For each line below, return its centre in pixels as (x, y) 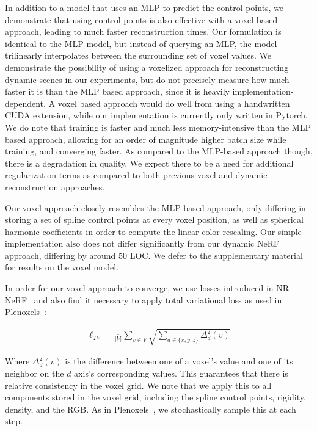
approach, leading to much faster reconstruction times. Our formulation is (143, 31)
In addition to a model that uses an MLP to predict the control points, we (144, 7)
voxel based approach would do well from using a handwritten (174, 103)
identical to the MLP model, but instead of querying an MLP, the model (141, 43)
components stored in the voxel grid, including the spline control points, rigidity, (155, 397)
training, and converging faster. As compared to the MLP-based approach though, (159, 151)
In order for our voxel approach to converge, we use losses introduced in (139, 288)
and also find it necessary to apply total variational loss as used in (158, 299)
